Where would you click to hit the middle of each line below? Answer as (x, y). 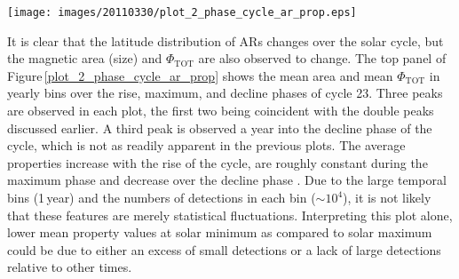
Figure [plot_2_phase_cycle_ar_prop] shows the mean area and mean (200, 75)
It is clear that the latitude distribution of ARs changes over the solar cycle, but (226, 40)
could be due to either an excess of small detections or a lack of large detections (224, 249)
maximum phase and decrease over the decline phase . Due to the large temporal (227, 180)
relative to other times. (70, 267)
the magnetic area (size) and (85, 58)
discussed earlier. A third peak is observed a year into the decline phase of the (220, 128)
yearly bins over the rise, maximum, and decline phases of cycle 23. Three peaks (225, 93)
